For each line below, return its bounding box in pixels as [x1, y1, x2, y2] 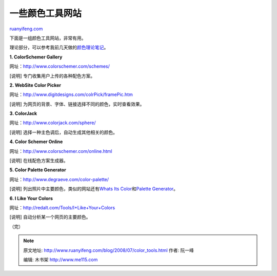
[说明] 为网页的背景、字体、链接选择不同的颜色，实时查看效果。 [9, 101, 145, 107]
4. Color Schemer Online [9, 139, 63, 145]
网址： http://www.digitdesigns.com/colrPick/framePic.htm [9, 91, 133, 97]
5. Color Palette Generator [9, 167, 66, 173]
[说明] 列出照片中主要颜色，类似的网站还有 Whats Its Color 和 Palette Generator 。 [9, 186, 179, 192]
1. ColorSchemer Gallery [9, 54, 63, 60]
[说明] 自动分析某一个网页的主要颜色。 [9, 214, 91, 220]
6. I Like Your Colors [9, 195, 53, 201]
